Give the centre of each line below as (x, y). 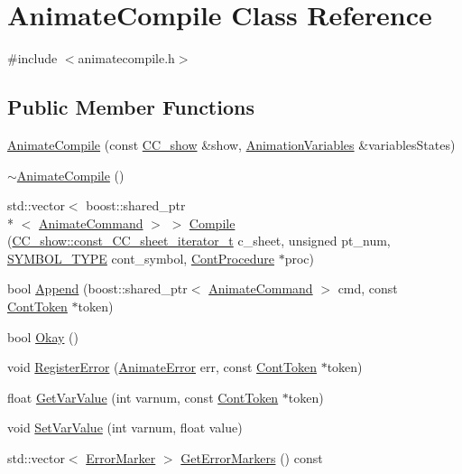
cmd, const (368, 288)
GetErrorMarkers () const (252, 458)
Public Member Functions (131, 107)
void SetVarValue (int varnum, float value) (125, 428)
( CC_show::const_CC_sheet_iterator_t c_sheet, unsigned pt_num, (199, 241)
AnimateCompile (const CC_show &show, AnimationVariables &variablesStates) (231, 144)
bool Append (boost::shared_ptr (97, 288)
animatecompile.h (126, 58)
